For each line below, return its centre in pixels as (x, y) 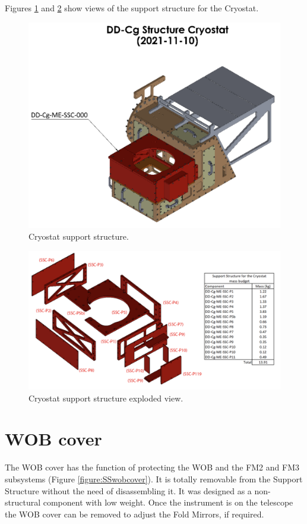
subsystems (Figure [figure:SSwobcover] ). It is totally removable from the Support (154, 478)
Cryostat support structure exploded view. (106, 398)
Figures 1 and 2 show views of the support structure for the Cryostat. (132, 8)
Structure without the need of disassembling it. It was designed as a (128, 490)
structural (23, 502)
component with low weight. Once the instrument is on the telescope (168, 502)
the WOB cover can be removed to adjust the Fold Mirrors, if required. (134, 514)
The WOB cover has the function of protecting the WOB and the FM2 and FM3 (152, 467)
